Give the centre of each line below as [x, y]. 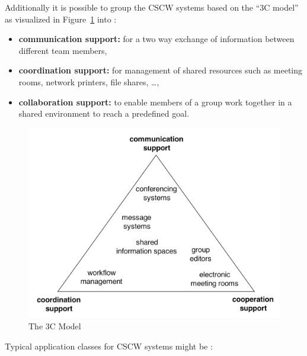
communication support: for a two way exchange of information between [156, 39]
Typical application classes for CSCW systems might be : [109, 346]
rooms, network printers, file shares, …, [89, 81]
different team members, [63, 50]
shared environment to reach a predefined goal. [104, 113]
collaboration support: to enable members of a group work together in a [155, 102]
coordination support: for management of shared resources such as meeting [161, 70]
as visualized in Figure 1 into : [61, 19]
